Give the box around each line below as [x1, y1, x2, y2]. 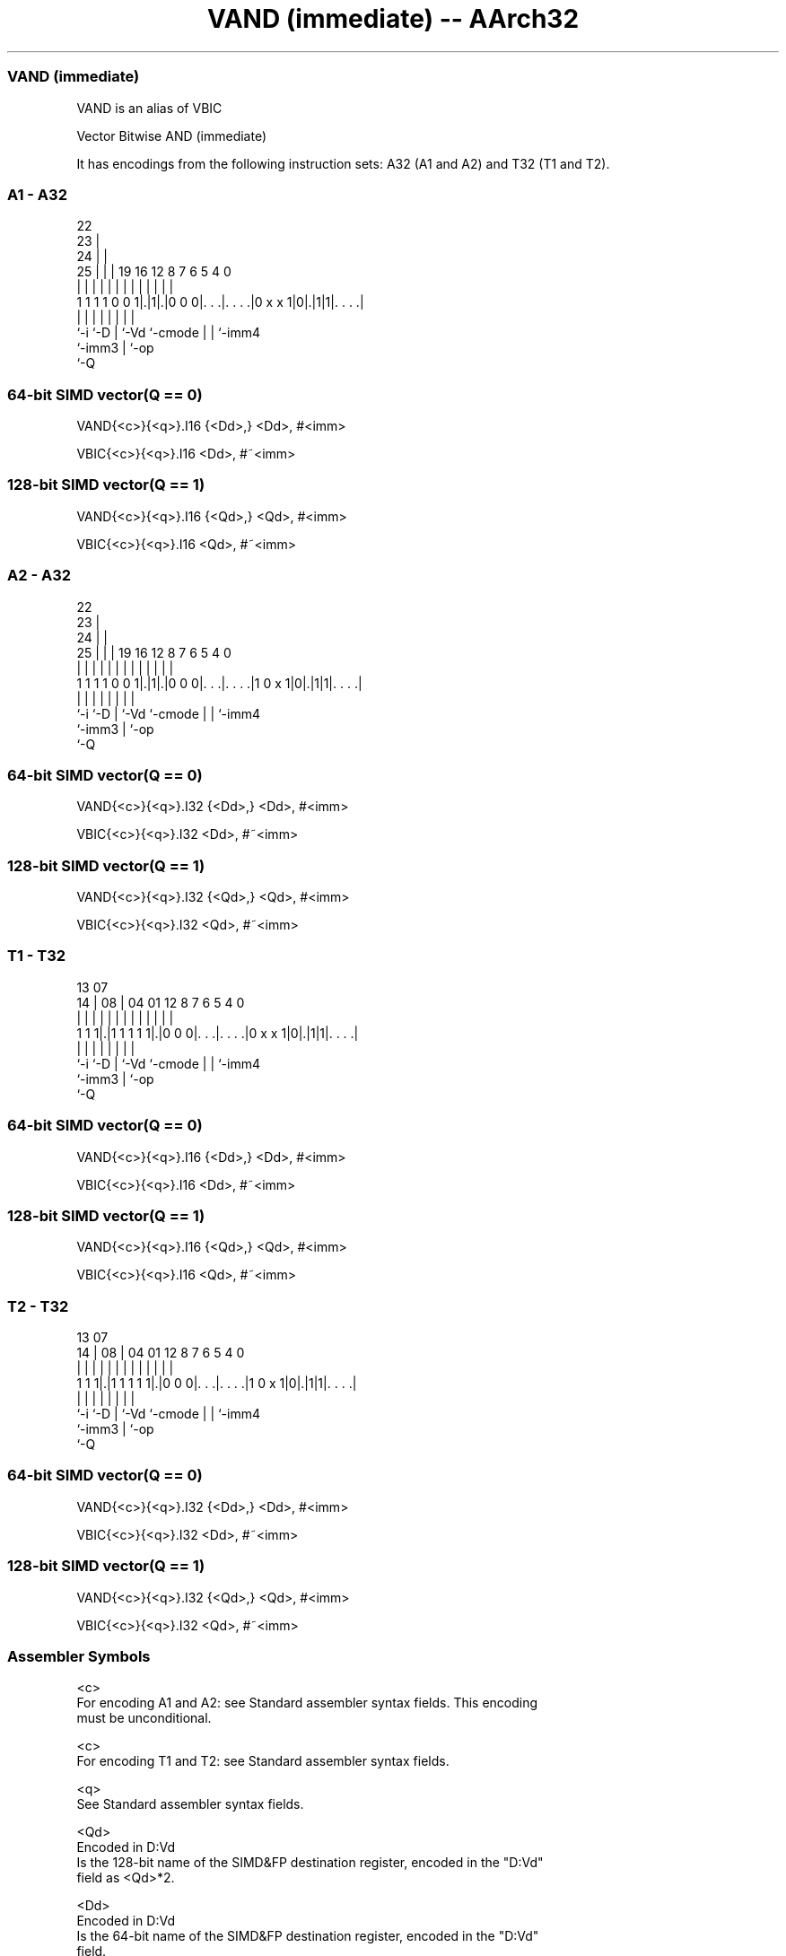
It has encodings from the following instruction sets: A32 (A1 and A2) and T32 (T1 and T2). [76, 155, 610, 171]
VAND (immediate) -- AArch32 [206, 4, 580, 34]
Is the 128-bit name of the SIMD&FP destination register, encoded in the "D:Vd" [76, 1855, 544, 1871]
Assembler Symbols [7, 1646, 151, 1665]
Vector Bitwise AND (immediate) [76, 127, 267, 144]
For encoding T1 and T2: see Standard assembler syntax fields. [76, 1753, 450, 1769]
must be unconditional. [76, 1710, 212, 1726]
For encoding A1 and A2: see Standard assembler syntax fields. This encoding [76, 1695, 538, 1711]
